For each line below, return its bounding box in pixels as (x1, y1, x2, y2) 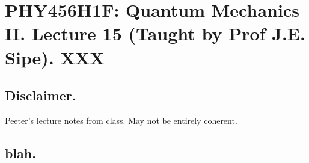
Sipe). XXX (5, 45, 105, 69)
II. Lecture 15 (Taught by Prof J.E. (5, 21, 305, 46)
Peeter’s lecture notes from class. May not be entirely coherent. (5, 114, 237, 126)
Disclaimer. (5, 86, 76, 105)
